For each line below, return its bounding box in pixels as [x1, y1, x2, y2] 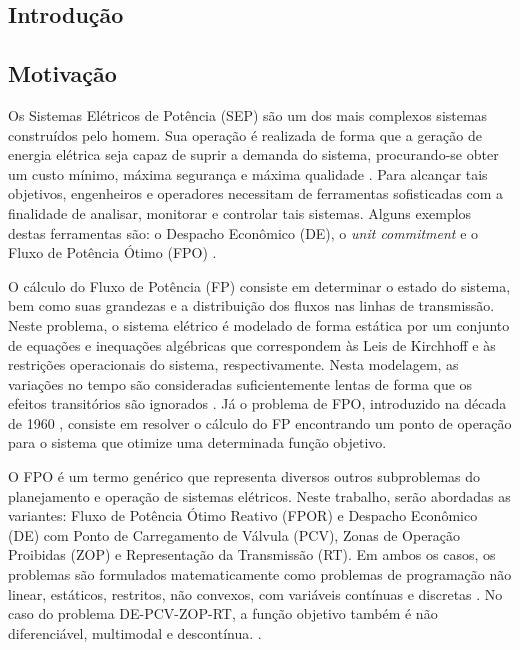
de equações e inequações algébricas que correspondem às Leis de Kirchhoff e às [8, 334, 496, 355]
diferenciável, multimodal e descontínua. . [8, 622, 262, 643]
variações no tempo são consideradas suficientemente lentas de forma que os [8, 373, 473, 394]
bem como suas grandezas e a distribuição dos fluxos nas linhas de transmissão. [8, 295, 495, 316]
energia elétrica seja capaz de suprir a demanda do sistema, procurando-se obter [8, 144, 499, 165]
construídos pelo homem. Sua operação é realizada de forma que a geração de [8, 124, 482, 145]
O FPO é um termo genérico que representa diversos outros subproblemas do [8, 466, 481, 487]
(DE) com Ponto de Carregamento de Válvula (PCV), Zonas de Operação [8, 524, 461, 545]
